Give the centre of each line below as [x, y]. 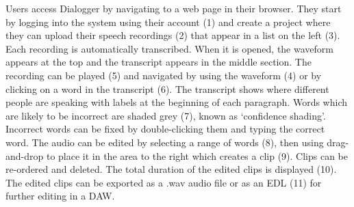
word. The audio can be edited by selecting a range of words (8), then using [165, 142]
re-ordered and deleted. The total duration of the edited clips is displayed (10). [171, 169]
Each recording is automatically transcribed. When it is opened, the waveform [169, 48]
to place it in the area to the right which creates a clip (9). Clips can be [197, 155]
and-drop [25, 155]
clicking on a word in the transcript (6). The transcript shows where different [167, 88]
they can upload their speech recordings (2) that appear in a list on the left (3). [173, 35]
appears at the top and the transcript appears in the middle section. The [159, 62]
